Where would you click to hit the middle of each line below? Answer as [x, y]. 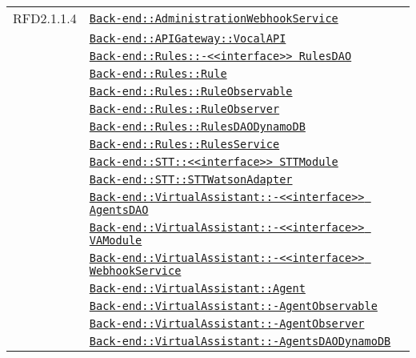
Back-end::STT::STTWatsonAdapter [191, 179]
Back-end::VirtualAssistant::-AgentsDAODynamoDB [240, 341]
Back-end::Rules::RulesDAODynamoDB [197, 127]
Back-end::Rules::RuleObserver [184, 109]
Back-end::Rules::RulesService [184, 144]
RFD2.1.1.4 [45, 18]
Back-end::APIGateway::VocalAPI [188, 38]
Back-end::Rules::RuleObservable [191, 91]
